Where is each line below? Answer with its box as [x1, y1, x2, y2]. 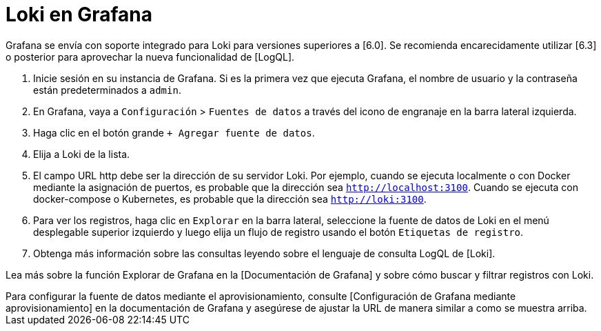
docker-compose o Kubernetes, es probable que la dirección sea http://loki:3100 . [33, 192, 427, 205]
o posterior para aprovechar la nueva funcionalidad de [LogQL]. [6, 50, 295, 63]
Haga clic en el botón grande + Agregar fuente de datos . [33, 126, 315, 139]
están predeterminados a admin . [33, 83, 181, 96]
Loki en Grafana [6, 3, 153, 26]
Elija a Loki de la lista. [33, 148, 130, 160]
